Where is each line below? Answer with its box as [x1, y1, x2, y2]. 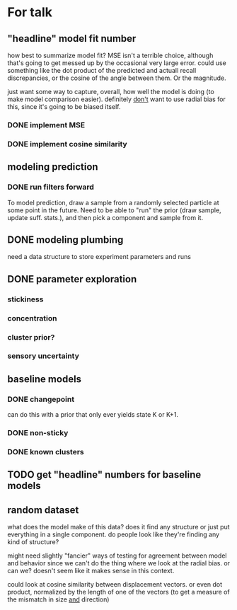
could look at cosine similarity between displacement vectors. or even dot [7, 580, 223, 589]
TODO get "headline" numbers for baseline [7, 468, 202, 481]
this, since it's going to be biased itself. [7, 103, 121, 110]
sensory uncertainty [7, 351, 80, 361]
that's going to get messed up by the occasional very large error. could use [7, 59, 226, 67]
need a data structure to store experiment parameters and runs [7, 253, 191, 261]
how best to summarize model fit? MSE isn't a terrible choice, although [7, 51, 214, 59]
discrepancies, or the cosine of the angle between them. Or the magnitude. [7, 74, 226, 82]
